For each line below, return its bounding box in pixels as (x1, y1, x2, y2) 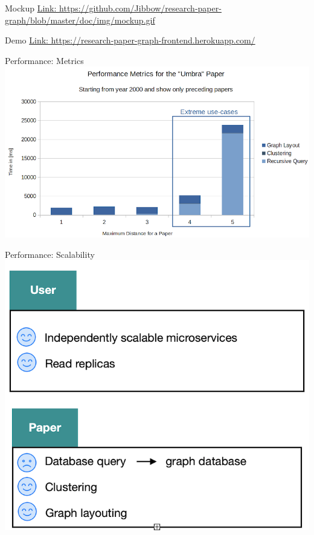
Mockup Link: (5, 2, 57, 14)
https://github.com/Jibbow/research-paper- (59, 2, 222, 14)
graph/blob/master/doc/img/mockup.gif (5, 13, 155, 26)
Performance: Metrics (5, 54, 84, 66)
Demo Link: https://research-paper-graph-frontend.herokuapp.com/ (5, 34, 255, 46)
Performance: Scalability (5, 248, 95, 260)
